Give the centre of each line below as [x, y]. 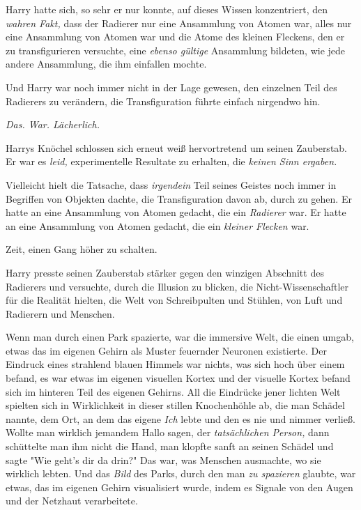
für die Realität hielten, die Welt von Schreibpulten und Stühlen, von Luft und [174, 300]
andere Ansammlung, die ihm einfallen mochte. [106, 64]
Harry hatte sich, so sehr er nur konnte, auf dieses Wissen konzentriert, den [167, 9]
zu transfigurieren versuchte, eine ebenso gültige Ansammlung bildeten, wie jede [176, 50]
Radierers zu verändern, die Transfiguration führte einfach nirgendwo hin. [163, 101]
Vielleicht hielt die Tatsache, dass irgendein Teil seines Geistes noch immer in [171, 184]
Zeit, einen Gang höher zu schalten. [82, 249]
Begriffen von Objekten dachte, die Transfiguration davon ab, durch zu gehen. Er [179, 198]
